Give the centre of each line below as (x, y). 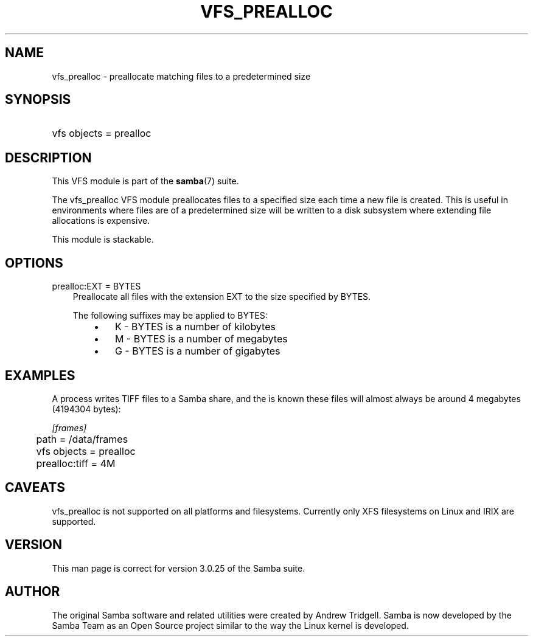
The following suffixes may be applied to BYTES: (170, 316)
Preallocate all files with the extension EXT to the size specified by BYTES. (222, 297)
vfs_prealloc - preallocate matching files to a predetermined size (181, 76)
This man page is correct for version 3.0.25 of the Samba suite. (179, 568)
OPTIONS (34, 263)
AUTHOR (33, 592)
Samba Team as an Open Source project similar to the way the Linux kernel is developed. (230, 625)
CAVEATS (35, 488)
